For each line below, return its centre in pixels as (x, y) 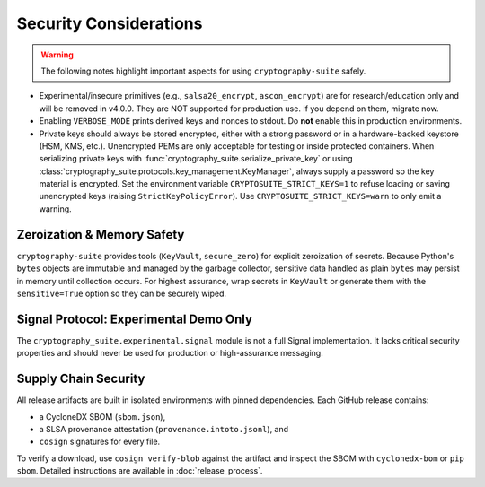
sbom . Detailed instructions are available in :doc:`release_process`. (140, 471)
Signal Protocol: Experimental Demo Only (135, 319)
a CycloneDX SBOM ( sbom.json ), (102, 416)
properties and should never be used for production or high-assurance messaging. (170, 353)
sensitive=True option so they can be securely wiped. (122, 293)
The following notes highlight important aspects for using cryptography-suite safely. (203, 71)
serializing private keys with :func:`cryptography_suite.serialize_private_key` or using (196, 159)
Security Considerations (110, 23)
